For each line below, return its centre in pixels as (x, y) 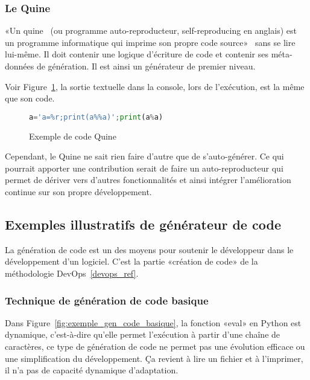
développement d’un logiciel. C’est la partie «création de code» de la (131, 261)
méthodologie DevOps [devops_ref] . (72, 273)
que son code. (30, 98)
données (20, 66)
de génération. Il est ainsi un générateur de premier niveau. (146, 66)
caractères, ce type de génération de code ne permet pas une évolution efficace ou (155, 346)
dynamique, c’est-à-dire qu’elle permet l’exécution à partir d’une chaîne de (143, 334)
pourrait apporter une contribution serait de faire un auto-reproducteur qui (144, 168)
